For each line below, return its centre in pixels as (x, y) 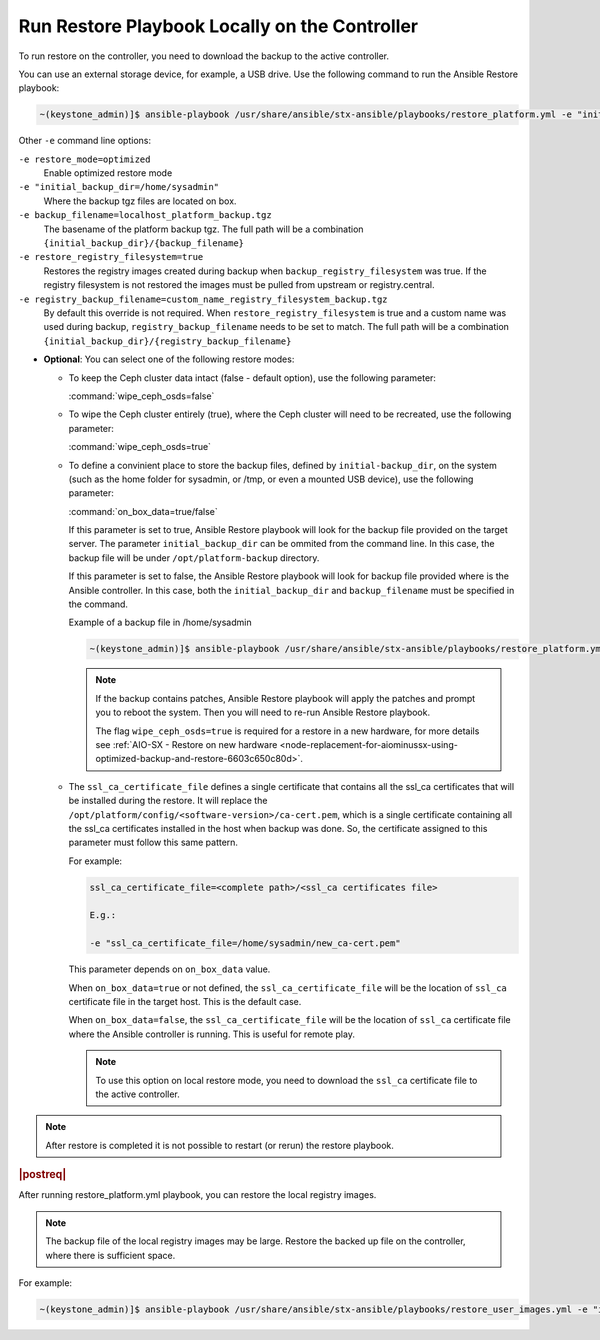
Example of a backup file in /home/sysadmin (160, 622)
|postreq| (42, 1175)
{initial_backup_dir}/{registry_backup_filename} (167, 341)
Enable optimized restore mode (108, 173)
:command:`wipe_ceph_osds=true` (140, 447)
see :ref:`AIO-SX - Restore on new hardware (186, 744)
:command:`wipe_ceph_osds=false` (141, 396)
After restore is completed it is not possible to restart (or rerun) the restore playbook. (220, 1145)
